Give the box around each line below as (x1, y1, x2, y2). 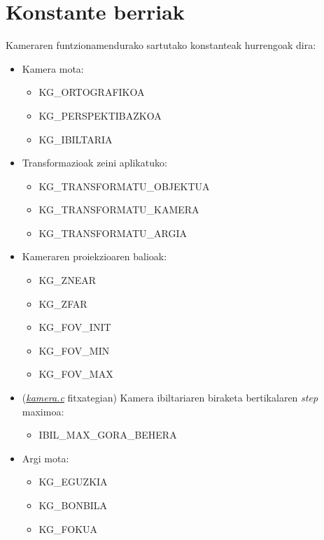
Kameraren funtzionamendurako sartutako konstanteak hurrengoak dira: (6, 38, 316, 52)
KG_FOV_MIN (38, 343, 110, 357)
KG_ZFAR (38, 296, 87, 311)
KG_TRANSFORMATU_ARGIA (38, 225, 187, 240)
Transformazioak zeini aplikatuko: (22, 155, 167, 170)
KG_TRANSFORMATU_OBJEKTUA (38, 178, 210, 193)
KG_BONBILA (38, 498, 108, 512)
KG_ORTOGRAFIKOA (38, 85, 145, 99)
